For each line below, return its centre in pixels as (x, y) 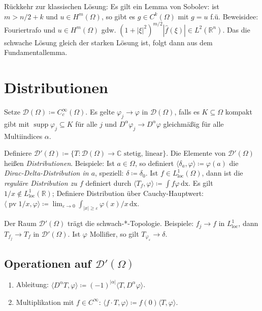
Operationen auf (48, 263)
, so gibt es (118, 16)
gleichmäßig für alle (193, 123)
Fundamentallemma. (36, 52)
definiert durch (108, 182)
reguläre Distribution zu (41, 182)
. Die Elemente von (196, 153)
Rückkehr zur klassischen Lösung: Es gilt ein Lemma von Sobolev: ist (112, 6)
